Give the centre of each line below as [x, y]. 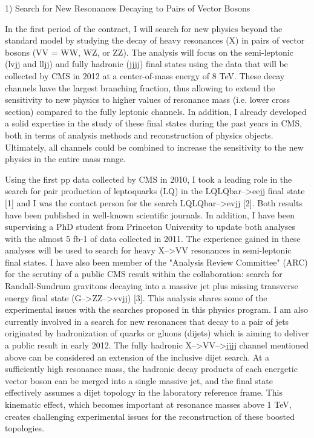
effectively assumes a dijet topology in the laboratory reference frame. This [144, 392]
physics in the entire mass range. [65, 159]
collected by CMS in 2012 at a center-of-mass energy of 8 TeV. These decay [145, 75]
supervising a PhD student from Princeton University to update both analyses [150, 227]
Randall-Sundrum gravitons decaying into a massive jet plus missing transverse [152, 286]
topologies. [25, 428]
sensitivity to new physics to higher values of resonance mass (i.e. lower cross [148, 100]
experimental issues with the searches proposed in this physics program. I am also [157, 309]
